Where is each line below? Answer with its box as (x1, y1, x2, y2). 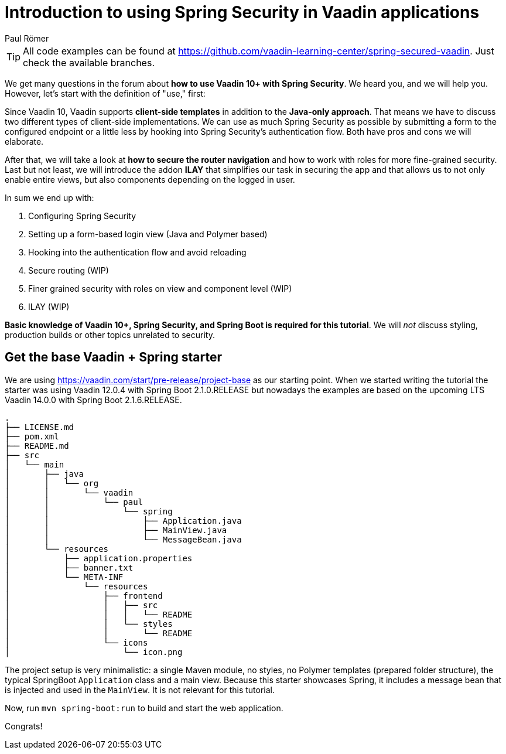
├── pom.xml (5, 431, 59, 441)
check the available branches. (23, 56, 155, 69)
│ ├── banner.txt (5, 562, 134, 572)
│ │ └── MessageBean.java (5, 534, 242, 544)
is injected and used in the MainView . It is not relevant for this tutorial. (5, 684, 275, 695)
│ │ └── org (5, 478, 99, 488)
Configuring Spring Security (28, 210, 136, 221)
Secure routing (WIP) (28, 265, 109, 275)
